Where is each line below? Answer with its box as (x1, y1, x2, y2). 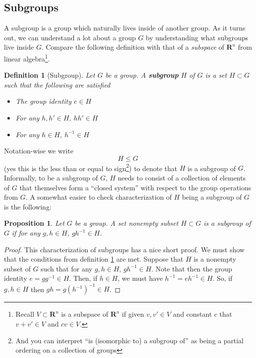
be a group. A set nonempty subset (74, 218, 179, 228)
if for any (12, 228, 40, 238)
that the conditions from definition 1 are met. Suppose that (4, 254, 184, 264)
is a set (205, 70, 227, 80)
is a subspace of (61, 309, 108, 319)
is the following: (4, 201, 52, 211)
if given (122, 309, 144, 319)
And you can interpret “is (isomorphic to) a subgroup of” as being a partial (15, 335, 244, 345)
